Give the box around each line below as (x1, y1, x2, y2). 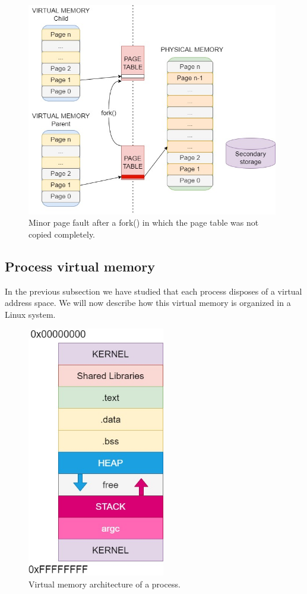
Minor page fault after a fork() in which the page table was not (29, 216, 259, 229)
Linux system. (5, 308, 56, 320)
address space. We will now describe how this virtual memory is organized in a (5, 296, 291, 309)
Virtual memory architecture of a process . (29, 578, 181, 590)
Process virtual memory (5, 257, 155, 275)
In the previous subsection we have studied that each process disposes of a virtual (5, 285, 302, 297)
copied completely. (29, 228, 95, 240)
